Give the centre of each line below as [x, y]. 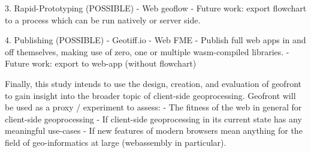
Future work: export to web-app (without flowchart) [101, 63]
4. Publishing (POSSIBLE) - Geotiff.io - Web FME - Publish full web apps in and [155, 40]
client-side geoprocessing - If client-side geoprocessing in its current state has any [153, 118]
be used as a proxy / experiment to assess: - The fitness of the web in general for [153, 107]
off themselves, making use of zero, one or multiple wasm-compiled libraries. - [147, 51]
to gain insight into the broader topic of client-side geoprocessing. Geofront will [150, 95]
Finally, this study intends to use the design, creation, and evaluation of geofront [153, 83]
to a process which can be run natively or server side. [103, 19]
